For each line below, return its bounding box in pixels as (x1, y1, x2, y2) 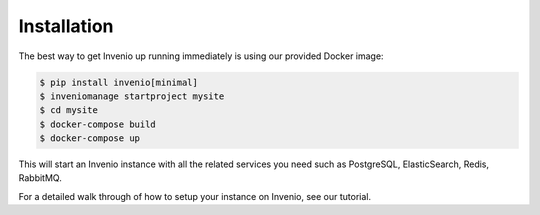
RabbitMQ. (18, 172, 62, 184)
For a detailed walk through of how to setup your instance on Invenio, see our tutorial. (18, 190, 372, 202)
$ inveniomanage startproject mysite (39, 90, 225, 102)
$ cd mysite (39, 105, 99, 116)
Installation (18, 15, 114, 37)
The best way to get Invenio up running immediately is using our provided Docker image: (18, 50, 384, 62)
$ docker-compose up (39, 133, 140, 144)
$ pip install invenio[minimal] (39, 76, 199, 88)
